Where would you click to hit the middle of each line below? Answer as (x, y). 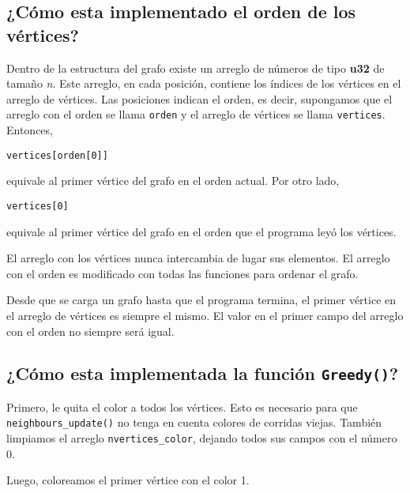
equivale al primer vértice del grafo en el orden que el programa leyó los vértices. (201, 231)
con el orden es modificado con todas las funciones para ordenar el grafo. (182, 273)
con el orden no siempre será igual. (90, 331)
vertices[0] (38, 206)
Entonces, (30, 130)
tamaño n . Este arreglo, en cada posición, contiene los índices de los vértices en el (204, 83)
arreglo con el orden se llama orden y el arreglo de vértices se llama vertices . (196, 114)
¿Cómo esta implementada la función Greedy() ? (203, 373)
